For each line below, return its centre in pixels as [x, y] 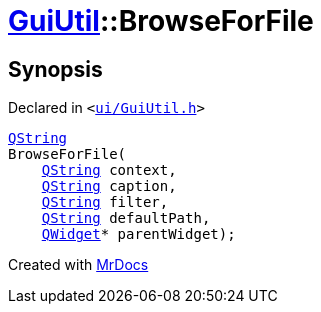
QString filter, [105, 202]
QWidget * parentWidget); [138, 234]
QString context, [109, 170]
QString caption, [109, 186]
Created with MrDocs [78, 265]
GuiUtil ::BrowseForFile [161, 21]
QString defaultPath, [126, 218]
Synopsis [55, 69]
